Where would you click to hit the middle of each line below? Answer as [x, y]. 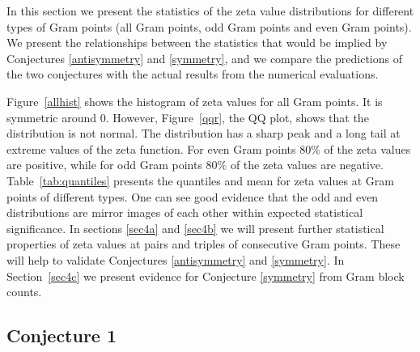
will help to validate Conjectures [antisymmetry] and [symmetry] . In [176, 259]
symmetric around [51, 117]
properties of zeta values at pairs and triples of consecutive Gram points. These [204, 244]
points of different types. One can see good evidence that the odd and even [193, 196]
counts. [24, 292]
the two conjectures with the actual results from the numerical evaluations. [193, 74]
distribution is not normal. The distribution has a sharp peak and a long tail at [204, 133]
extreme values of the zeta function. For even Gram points [151, 148]
